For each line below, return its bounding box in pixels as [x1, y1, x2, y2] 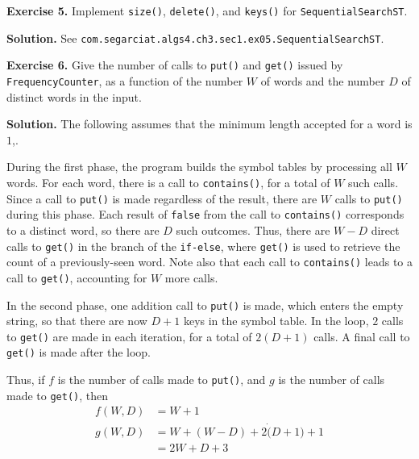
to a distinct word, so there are [6, 221, 160, 238]
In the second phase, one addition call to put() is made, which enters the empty [6, 296, 404, 313]
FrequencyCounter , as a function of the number [6, 72, 243, 89]
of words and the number [260, 72, 385, 89]
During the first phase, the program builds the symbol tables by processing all [6, 158, 392, 175]
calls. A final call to [313, 328, 410, 344]
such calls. [348, 174, 399, 190]
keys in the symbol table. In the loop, [183, 312, 369, 329]
